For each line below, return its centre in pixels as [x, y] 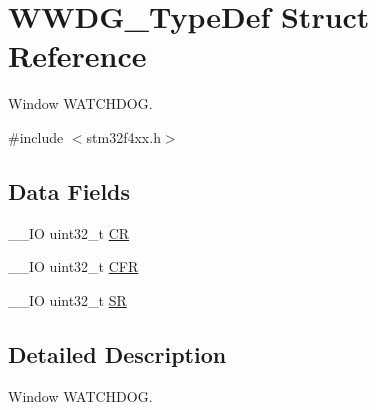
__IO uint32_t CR [69, 232]
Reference [77, 55]
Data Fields [69, 190]
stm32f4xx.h [123, 136]
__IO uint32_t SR [67, 299]
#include [36, 136]
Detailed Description [117, 353]
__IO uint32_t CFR [73, 266]
